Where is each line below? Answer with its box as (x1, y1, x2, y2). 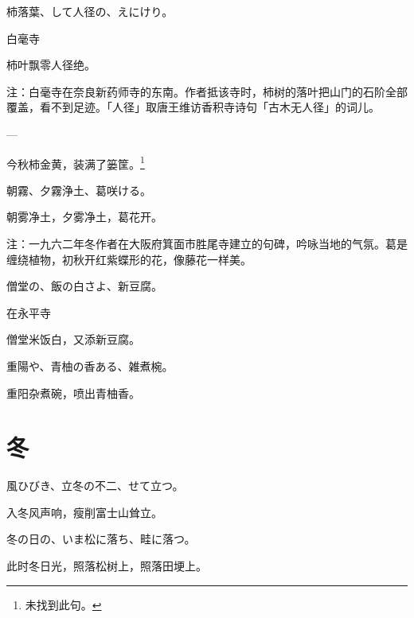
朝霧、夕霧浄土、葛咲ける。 (6, 181, 151, 198)
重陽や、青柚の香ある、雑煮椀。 (6, 357, 174, 374)
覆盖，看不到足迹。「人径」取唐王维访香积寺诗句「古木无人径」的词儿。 (6, 99, 380, 115)
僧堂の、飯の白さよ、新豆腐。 (6, 278, 162, 294)
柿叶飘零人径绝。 (6, 56, 96, 73)
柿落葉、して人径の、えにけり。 (6, 3, 174, 19)
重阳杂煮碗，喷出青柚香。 (6, 384, 140, 401)
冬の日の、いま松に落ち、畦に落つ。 (6, 531, 196, 547)
